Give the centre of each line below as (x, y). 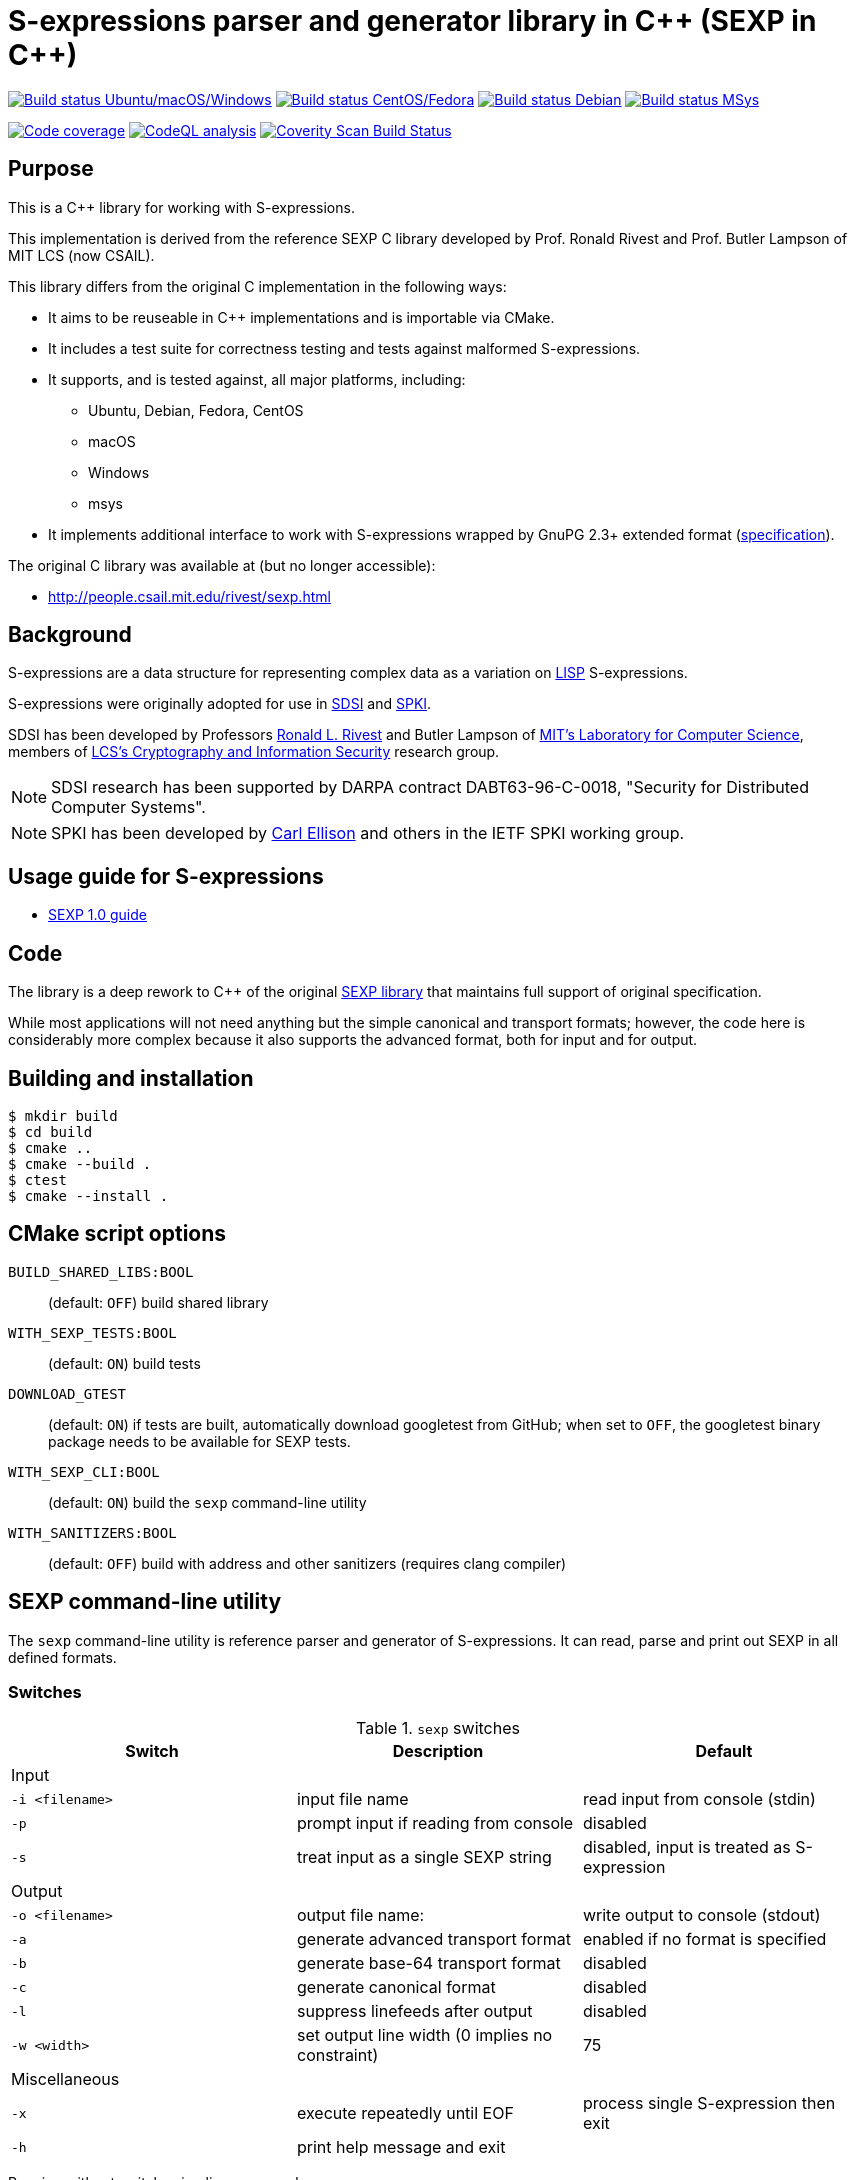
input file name (352, 1799)
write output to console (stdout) (701, 1915)
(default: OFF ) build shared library (158, 1302)
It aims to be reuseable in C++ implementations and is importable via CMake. (301, 317)
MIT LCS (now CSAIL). (81, 255)
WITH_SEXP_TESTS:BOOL (92, 1332)
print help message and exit (401, 2147)
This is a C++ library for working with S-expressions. (181, 207)
